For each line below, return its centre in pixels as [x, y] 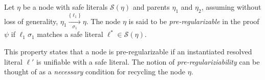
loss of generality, [31, 21]
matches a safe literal [70, 34]
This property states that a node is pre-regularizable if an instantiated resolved [128, 51]
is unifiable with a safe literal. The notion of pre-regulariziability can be [148, 61]
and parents [151, 7]
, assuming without [231, 7]
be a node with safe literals [65, 7]
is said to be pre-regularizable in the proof [194, 21]
